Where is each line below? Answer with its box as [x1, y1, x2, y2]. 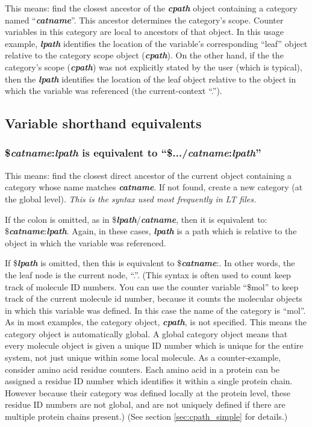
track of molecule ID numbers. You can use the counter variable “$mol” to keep [5, 280, 299, 293]
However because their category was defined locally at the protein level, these [5, 386, 290, 399]
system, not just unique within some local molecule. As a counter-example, [5, 351, 281, 364]
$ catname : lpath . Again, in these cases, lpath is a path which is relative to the [5, 225, 297, 237]
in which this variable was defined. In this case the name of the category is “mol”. [5, 304, 306, 316]
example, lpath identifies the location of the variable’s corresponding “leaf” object [5, 37, 308, 49]
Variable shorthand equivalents [5, 114, 202, 132]
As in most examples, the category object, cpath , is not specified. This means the [5, 316, 307, 328]
